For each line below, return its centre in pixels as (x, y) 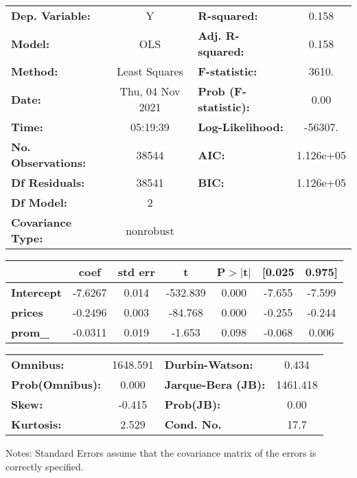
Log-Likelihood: (241, 127)
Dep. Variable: (51, 15)
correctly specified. (45, 466)
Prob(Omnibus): (56, 384)
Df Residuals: (48, 182)
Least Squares (150, 71)
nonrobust (150, 230)
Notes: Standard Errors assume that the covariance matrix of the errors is (161, 453)
